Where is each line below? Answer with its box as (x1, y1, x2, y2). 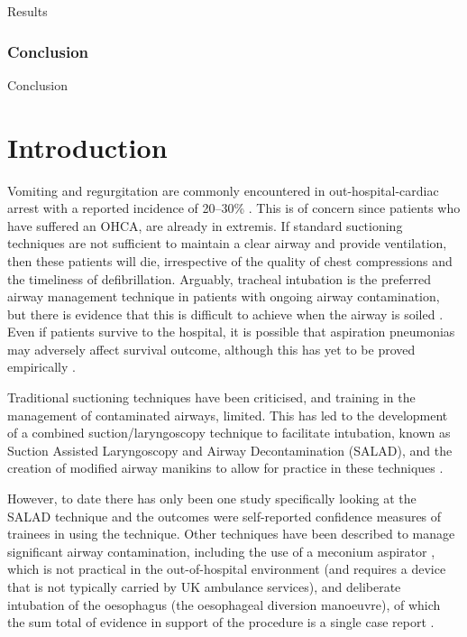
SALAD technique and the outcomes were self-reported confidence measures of (7, 506, 442, 525)
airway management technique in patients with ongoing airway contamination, (7, 287, 440, 306)
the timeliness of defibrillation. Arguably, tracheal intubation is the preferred (7, 269, 431, 288)
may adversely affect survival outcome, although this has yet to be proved (7, 339, 416, 358)
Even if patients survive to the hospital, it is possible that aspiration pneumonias (7, 322, 455, 341)
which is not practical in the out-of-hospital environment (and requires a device (7, 559, 446, 578)
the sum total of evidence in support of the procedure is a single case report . (7, 613, 435, 632)
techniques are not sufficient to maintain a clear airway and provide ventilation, (7, 234, 447, 253)
